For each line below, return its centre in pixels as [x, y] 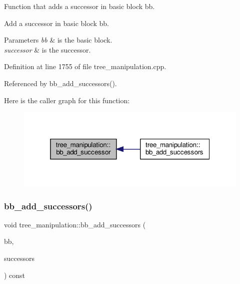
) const [15, 275]
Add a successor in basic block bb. [56, 23]
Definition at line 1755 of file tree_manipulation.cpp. [85, 66]
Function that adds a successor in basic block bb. [79, 6]
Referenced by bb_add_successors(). [60, 83]
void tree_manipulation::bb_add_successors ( [75, 224]
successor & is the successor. [47, 49]
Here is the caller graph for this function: [67, 100]
